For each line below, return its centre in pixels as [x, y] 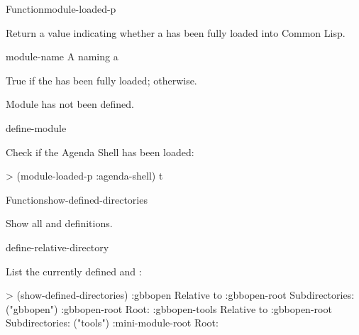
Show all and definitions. [59, 223]
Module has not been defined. [70, 104]
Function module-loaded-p [61, 9]
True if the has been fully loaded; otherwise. [101, 80]
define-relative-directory [57, 247]
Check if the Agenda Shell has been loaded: [100, 152]
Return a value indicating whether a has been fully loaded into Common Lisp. [176, 32]
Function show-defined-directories [77, 199]
